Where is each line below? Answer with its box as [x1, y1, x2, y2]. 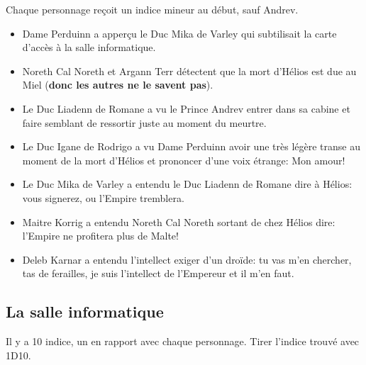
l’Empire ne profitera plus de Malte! [22, 228, 179, 243]
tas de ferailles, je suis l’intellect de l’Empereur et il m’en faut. [22, 266, 294, 281]
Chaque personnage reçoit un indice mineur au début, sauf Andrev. [6, 2, 299, 16]
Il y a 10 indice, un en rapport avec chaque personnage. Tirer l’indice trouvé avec [6, 334, 360, 349]
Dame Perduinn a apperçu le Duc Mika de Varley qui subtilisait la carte [22, 26, 337, 40]
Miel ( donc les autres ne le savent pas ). [22, 77, 213, 92]
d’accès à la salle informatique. [22, 40, 156, 55]
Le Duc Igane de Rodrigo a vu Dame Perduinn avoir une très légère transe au [22, 139, 360, 154]
